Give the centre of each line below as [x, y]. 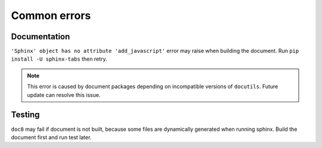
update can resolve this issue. [64, 95]
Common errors [51, 15]
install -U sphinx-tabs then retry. [59, 59]
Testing [25, 115]
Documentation [41, 37]
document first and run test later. [51, 137]
